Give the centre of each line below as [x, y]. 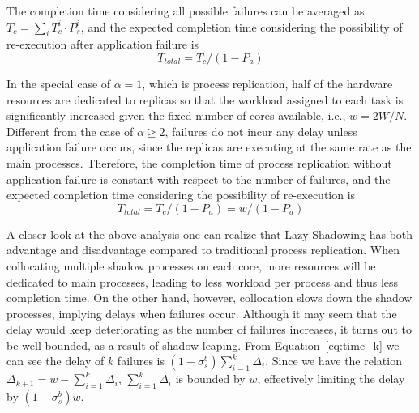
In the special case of [59, 83]
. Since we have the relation [333, 361]
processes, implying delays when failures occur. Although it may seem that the [202, 313]
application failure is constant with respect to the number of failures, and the [199, 179]
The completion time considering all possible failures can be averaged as [186, 11]
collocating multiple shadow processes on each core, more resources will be [191, 265]
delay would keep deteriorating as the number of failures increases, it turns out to [209, 329]
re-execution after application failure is [103, 44]
